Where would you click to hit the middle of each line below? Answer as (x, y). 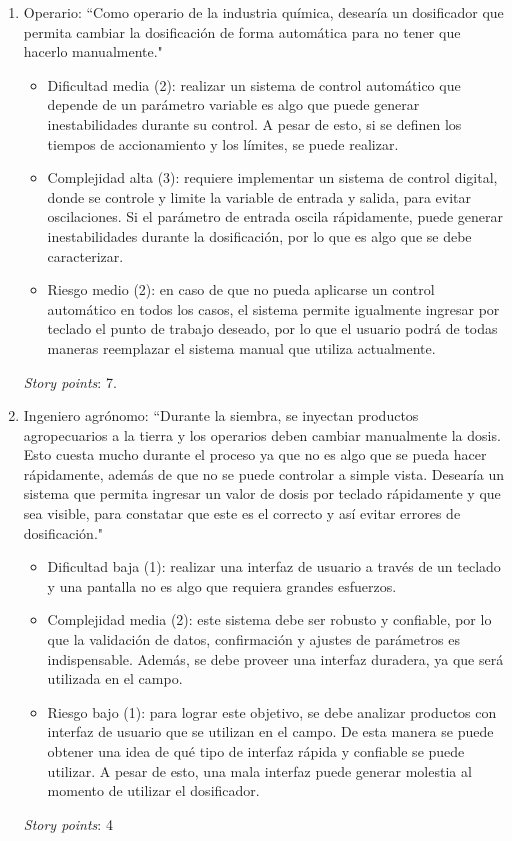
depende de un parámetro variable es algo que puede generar (233, 104)
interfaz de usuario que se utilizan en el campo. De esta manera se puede (270, 731)
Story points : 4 (68, 823)
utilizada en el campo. (115, 678)
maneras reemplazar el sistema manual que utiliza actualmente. (241, 347)
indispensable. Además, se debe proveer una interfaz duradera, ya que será (275, 658)
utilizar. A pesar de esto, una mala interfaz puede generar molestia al (259, 770)
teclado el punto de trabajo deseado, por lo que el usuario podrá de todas (272, 328)
